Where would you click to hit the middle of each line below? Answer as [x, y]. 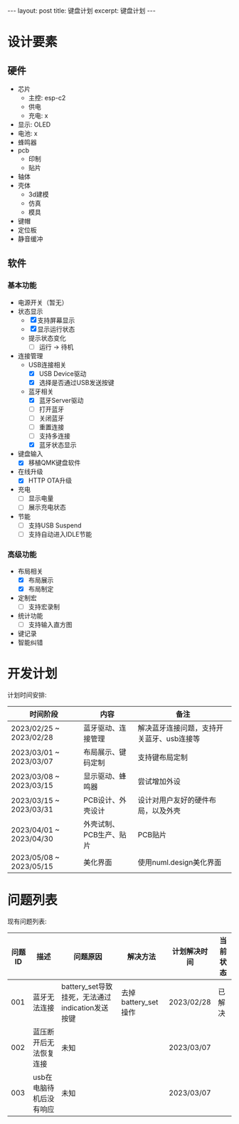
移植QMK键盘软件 [54, 463]
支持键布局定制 [163, 757]
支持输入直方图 [50, 625]
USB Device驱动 [63, 373]
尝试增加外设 [159, 782]
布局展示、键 [105, 752]
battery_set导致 [87, 987]
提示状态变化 [47, 338]
